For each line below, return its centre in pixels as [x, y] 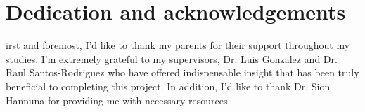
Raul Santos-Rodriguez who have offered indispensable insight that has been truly [182, 72]
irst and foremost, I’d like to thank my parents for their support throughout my [178, 45]
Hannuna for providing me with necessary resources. [118, 100]
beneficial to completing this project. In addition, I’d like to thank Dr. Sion [168, 86]
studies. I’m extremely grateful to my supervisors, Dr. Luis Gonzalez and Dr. [172, 58]
